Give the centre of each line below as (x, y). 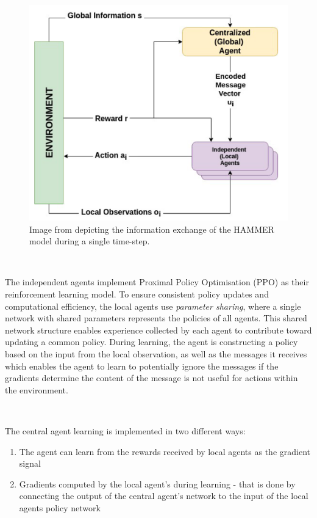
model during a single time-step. (90, 241)
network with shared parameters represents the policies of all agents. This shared (156, 318)
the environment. (37, 389)
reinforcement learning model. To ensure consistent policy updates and (137, 294)
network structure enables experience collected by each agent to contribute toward (158, 330)
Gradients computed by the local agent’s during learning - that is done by (157, 483)
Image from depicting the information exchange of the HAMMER (152, 229)
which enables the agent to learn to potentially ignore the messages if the (142, 366)
